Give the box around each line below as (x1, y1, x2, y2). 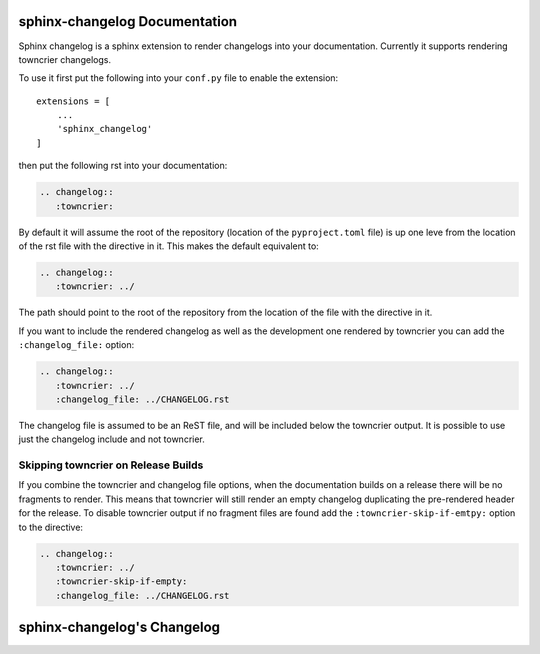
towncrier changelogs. (18, 53, 112, 65)
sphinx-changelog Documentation (18, 13, 238, 30)
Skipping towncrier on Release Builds (18, 458, 204, 472)
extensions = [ (36, 95, 111, 107)
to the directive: (18, 521, 84, 533)
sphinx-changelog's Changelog (18, 619, 220, 636)
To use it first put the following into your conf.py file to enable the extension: (18, 72, 339, 84)
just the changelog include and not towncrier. (18, 433, 205, 445)
